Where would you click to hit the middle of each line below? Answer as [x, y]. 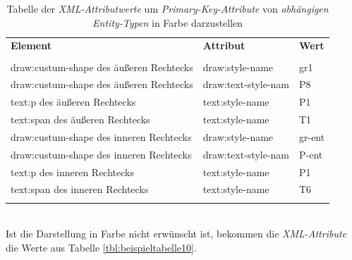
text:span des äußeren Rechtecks [80, 119]
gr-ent [312, 136]
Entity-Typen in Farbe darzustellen [168, 22]
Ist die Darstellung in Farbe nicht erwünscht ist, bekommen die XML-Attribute [176, 234]
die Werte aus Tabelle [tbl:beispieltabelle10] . [101, 247]
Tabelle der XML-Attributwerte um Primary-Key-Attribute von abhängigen [168, 8]
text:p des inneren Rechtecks [72, 172]
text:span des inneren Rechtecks [80, 189]
